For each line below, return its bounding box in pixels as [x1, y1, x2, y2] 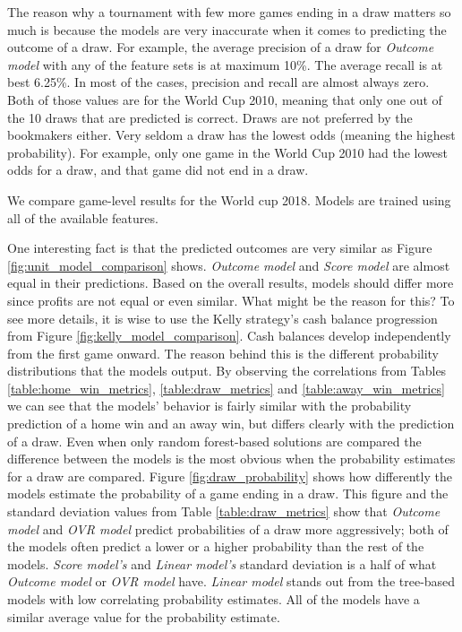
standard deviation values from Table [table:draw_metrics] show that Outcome [7, 502, 441, 521]
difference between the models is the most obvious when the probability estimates [7, 449, 456, 468]
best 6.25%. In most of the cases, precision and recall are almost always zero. [7, 73, 430, 91]
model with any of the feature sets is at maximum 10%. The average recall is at [7, 55, 443, 74]
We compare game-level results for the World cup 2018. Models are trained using [7, 190, 451, 209]
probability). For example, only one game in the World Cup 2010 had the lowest [7, 143, 448, 161]
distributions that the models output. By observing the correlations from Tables [7, 361, 447, 380]
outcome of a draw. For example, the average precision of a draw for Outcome [7, 38, 434, 56]
